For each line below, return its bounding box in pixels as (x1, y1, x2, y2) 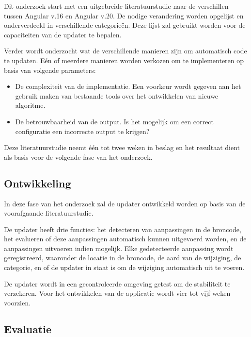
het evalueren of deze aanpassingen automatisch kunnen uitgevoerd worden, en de (4, 234, 247, 244)
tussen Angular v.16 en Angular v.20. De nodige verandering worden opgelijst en (4, 10, 244, 20)
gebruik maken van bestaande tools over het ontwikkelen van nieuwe (15, 90, 219, 101)
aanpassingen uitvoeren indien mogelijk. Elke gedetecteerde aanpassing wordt (4, 243, 234, 253)
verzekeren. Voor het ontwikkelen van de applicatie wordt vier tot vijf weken (4, 288, 231, 298)
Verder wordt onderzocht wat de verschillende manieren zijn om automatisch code (4, 46, 247, 56)
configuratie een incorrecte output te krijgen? (15, 126, 150, 136)
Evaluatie (4, 321, 52, 336)
